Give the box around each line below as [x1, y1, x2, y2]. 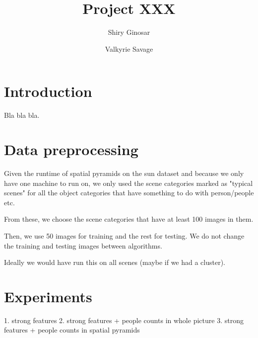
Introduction [4, 81, 92, 101]
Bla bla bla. [4, 110, 40, 120]
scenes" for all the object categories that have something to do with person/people [4, 187, 254, 198]
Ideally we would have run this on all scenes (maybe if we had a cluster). [4, 257, 226, 267]
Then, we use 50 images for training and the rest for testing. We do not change [4, 230, 245, 241]
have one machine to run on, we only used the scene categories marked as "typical [4, 177, 253, 188]
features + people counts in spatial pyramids [4, 325, 140, 335]
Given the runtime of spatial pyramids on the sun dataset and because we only [4, 168, 244, 178]
